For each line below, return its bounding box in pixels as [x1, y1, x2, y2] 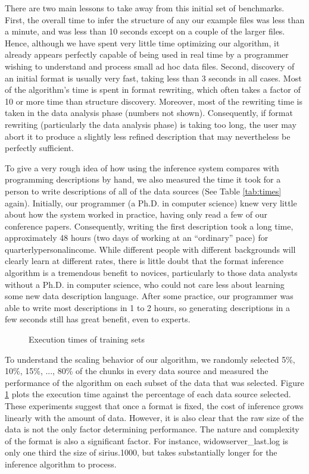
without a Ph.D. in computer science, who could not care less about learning [5, 278, 285, 290]
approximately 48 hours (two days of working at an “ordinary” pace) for [5, 231, 269, 244]
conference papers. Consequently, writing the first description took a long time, [5, 219, 294, 232]
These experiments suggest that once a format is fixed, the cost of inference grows [5, 400, 304, 412]
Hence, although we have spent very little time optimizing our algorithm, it [5, 36, 280, 49]
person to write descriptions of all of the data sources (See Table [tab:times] [5, 184, 282, 197]
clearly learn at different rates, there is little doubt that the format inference [5, 255, 284, 267]
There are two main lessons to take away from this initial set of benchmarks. [5, 2, 285, 14]
